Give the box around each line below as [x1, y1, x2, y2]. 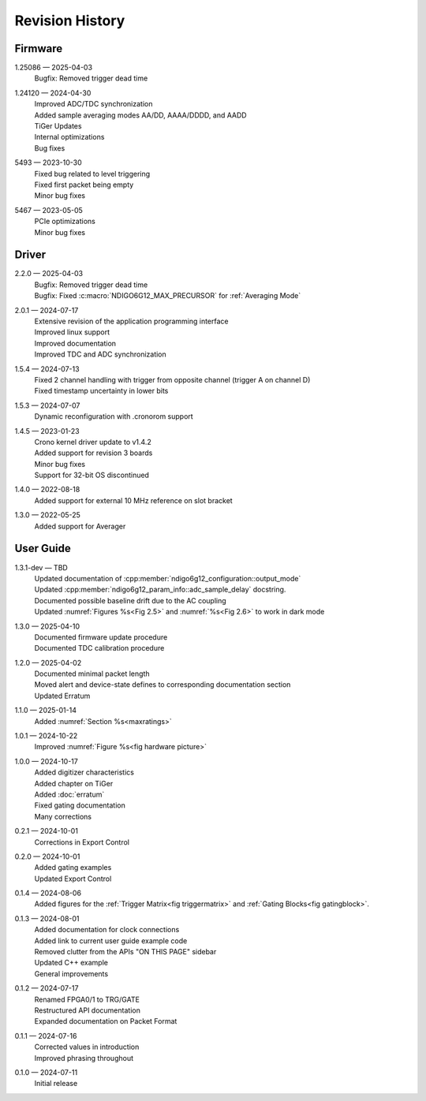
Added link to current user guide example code [34, 935, 188, 946]
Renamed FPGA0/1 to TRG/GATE [34, 995, 140, 1004]
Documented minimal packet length [34, 669, 150, 678]
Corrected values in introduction [34, 1042, 140, 1052]
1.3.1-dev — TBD [14, 562, 69, 572]
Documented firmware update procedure [34, 632, 168, 642]
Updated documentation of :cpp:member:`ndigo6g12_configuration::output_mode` [34, 573, 301, 583]
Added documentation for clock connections [34, 925, 180, 935]
